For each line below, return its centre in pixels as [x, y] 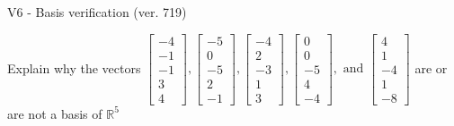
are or [431, 67]
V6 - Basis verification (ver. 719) [97, 12]
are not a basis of [55, 113]
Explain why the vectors [74, 67]
